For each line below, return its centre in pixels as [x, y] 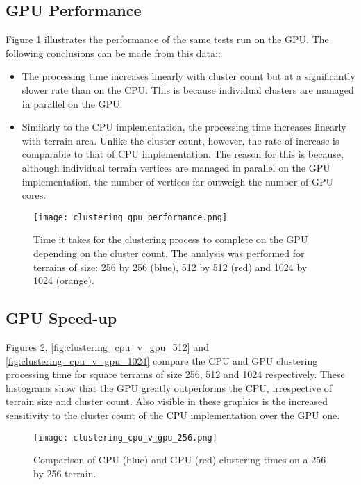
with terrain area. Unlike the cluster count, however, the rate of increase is [180, 140]
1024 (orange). [64, 280]
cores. [34, 195]
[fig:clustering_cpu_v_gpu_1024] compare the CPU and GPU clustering [162, 360]
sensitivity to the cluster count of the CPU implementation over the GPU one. [173, 414]
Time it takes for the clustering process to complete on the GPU [171, 239]
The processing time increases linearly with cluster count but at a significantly [188, 76]
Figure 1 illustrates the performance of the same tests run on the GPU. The [167, 39]
